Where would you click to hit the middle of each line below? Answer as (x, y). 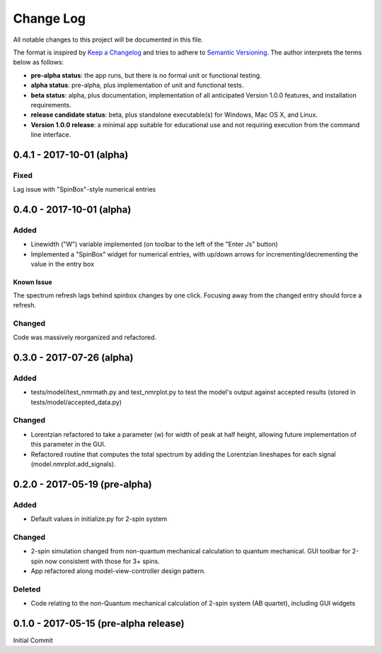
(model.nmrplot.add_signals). (73, 464)
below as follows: (38, 62)
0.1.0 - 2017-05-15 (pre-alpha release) (99, 623)
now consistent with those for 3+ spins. (103, 561)
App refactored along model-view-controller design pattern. (118, 571)
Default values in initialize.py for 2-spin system (99, 519)
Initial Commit (33, 640)
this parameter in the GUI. (68, 445)
